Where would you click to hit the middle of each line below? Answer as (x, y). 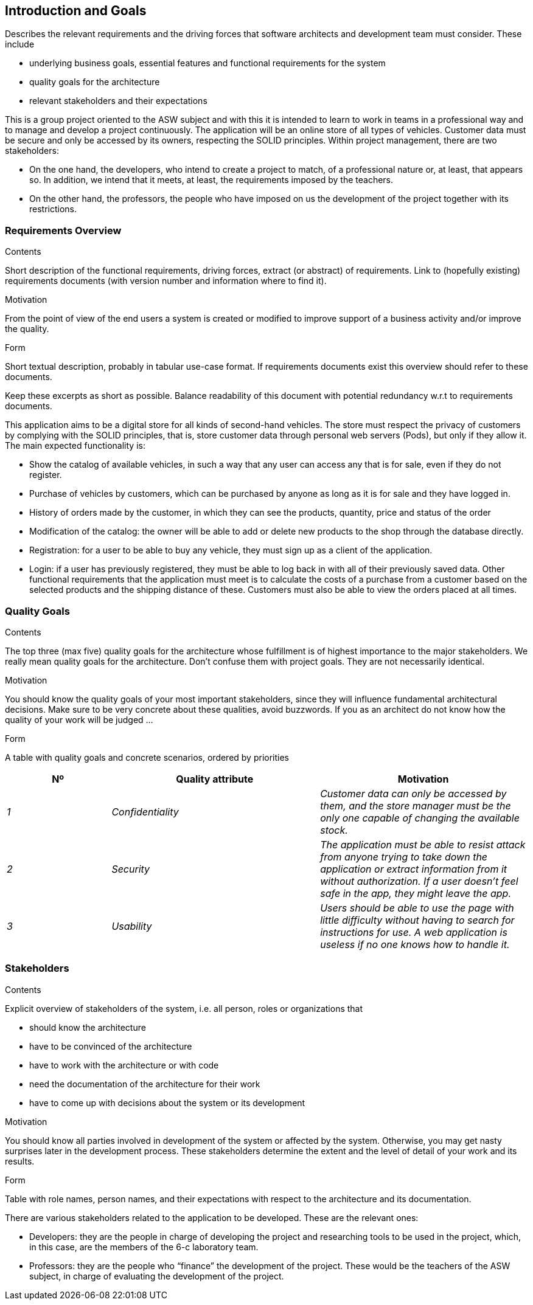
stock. (334, 830)
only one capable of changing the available (420, 818)
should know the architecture (88, 1027)
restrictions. (53, 209)
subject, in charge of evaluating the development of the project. (157, 1276)
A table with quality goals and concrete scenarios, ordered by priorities (147, 757)
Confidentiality (145, 812)
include (20, 44)
